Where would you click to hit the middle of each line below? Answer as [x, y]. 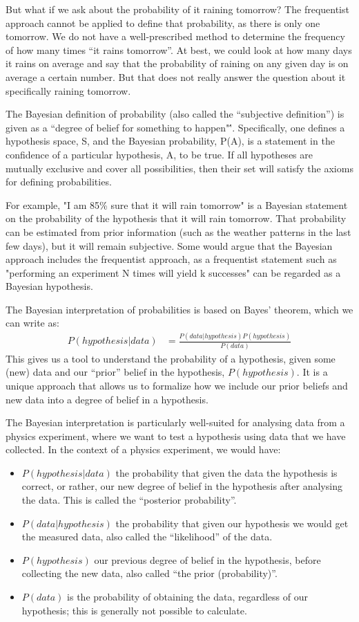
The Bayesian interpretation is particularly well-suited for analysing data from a [175, 422]
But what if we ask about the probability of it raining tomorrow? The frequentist [177, 9]
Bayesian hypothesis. [49, 286]
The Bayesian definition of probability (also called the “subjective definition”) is [175, 114]
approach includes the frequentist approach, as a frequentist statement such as [171, 259]
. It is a [312, 372]
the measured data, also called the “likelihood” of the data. [147, 537]
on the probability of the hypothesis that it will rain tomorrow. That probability [176, 218]
